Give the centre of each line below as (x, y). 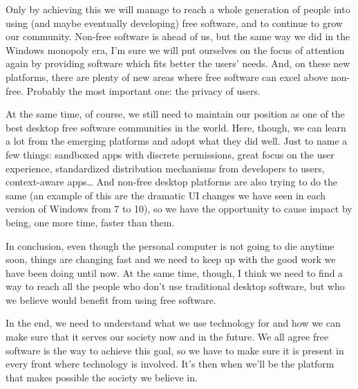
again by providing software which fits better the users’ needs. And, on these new (178, 63)
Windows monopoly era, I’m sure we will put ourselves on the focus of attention (175, 49)
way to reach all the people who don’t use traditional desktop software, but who (175, 286)
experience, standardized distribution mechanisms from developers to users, (165, 168)
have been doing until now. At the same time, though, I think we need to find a (175, 272)
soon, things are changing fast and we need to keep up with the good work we (171, 259)
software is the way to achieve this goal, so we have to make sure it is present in (175, 350)
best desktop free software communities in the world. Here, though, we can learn (176, 127)
